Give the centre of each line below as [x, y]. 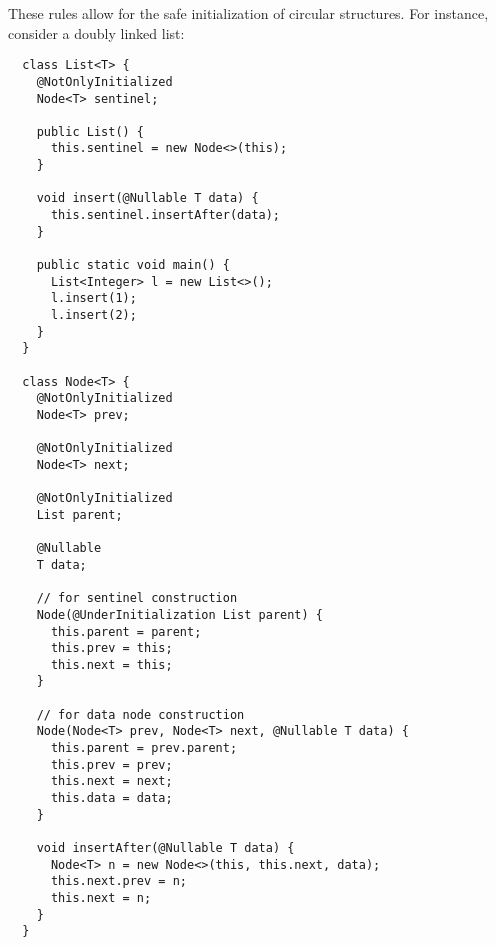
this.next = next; [111, 781]
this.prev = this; [111, 648]
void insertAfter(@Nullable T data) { [165, 848]
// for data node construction [140, 714]
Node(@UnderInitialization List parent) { [179, 614]
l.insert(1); [93, 298]
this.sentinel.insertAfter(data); [165, 215]
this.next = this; [111, 664]
